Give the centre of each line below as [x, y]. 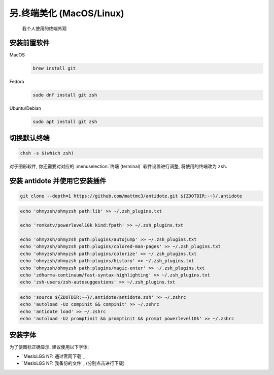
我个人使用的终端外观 [44, 28]
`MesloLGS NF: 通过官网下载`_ [54, 356]
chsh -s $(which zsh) [47, 153]
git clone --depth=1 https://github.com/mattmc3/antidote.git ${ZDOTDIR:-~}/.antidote [131, 196]
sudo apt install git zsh [65, 122]
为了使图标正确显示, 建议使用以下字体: [49, 347]
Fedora [17, 82]
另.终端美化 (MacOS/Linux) [67, 13]
